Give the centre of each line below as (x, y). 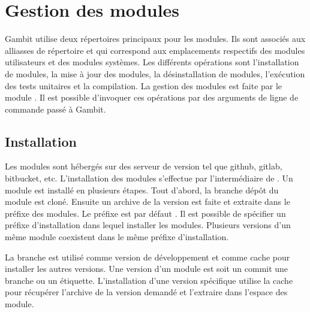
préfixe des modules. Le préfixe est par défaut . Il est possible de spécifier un (145, 213)
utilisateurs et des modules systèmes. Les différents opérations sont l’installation (152, 62)
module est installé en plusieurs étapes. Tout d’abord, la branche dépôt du (142, 190)
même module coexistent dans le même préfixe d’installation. (117, 237)
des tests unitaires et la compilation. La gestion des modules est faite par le (144, 85)
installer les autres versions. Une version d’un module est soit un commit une (147, 269)
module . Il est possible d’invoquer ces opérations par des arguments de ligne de (152, 97)
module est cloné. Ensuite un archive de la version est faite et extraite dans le (148, 202)
